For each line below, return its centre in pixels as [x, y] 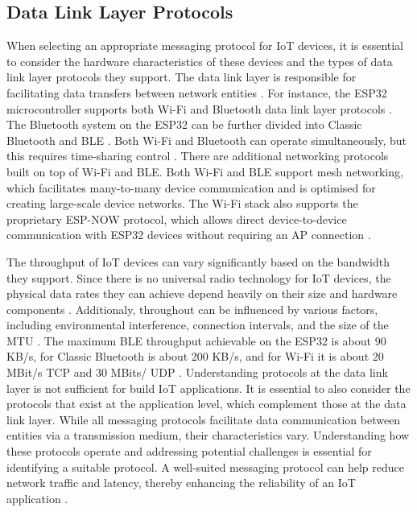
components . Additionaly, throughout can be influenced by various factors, [192, 309]
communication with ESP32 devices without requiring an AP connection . [189, 235]
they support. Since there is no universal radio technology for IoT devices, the [199, 277]
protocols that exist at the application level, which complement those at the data [206, 404]
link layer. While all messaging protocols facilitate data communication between [204, 419]
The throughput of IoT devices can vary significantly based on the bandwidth [198, 261]
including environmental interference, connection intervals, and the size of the [198, 325]
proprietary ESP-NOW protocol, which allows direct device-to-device [177, 219]
